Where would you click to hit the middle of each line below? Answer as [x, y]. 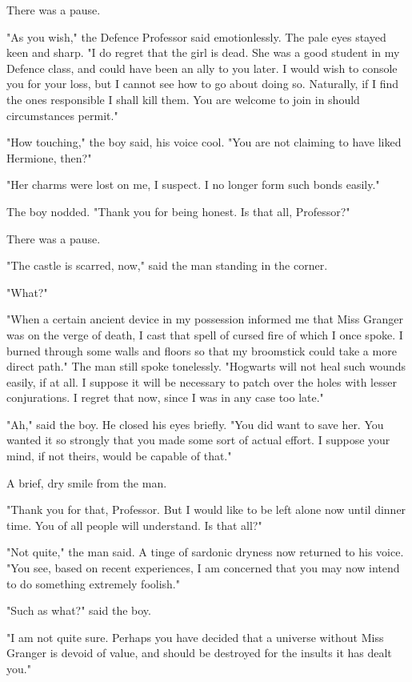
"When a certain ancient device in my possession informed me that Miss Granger [205, 319]
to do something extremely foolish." [93, 583]
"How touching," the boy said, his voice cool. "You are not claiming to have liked [204, 142]
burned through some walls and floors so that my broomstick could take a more [202, 350]
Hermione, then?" [49, 157]
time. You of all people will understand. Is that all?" [134, 525]
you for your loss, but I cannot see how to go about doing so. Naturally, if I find [203, 84]
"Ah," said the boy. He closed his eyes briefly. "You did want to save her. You [195, 424]
